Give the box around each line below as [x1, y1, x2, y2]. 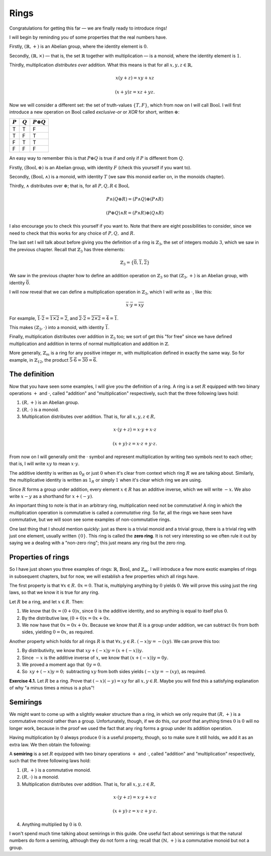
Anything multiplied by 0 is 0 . [22, 821, 82, 827]
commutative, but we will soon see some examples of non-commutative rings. [9, 516, 171, 522]
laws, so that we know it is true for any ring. [9, 589, 100, 595]
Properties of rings [9, 553, 70, 562]
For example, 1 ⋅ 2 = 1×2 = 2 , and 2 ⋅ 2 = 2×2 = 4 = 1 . [9, 315, 119, 321]
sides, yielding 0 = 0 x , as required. [22, 629, 94, 635]
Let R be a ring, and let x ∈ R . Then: [9, 598, 84, 605]
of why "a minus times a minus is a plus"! [9, 685, 95, 691]
